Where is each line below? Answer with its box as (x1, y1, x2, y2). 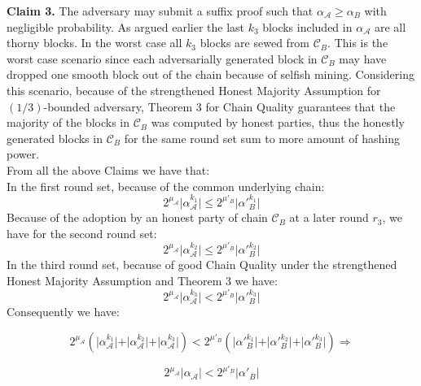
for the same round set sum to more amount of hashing (124, 129, 401, 146)
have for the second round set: (7, 224, 157, 241)
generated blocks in (7, 129, 103, 146)
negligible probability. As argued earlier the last (7, 18, 245, 35)
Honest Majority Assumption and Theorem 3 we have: (7, 271, 278, 288)
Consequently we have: (7, 303, 120, 320)
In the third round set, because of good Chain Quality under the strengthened (7, 256, 397, 273)
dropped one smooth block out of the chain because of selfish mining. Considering (7, 66, 414, 83)
